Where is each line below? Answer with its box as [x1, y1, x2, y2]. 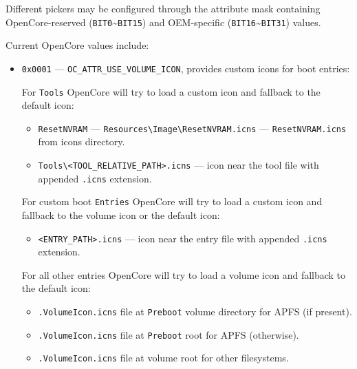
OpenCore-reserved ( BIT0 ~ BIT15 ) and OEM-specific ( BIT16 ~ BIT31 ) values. [6, 14, 321, 29]
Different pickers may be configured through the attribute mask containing [6, 1, 321, 15]
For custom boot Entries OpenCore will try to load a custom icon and [21, 194, 323, 209]
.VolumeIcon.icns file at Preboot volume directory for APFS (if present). [38, 304, 352, 318]
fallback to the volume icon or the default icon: [21, 207, 220, 222]
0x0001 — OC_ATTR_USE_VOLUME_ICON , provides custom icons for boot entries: [21, 61, 350, 75]
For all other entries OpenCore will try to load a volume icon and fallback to [21, 267, 346, 282]
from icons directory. [38, 134, 125, 149]
